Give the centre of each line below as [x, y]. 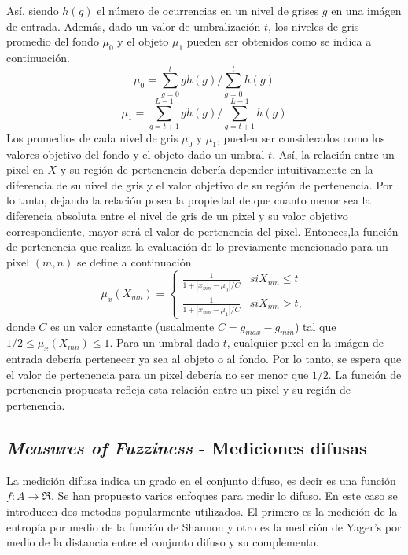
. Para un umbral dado [165, 342]
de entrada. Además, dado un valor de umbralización [134, 26]
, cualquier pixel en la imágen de [305, 342]
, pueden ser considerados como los [301, 137]
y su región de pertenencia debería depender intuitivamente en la [217, 169]
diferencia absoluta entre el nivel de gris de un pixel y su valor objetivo [177, 215]
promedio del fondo [53, 41]
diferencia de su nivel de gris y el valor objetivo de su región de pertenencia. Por [200, 184]
